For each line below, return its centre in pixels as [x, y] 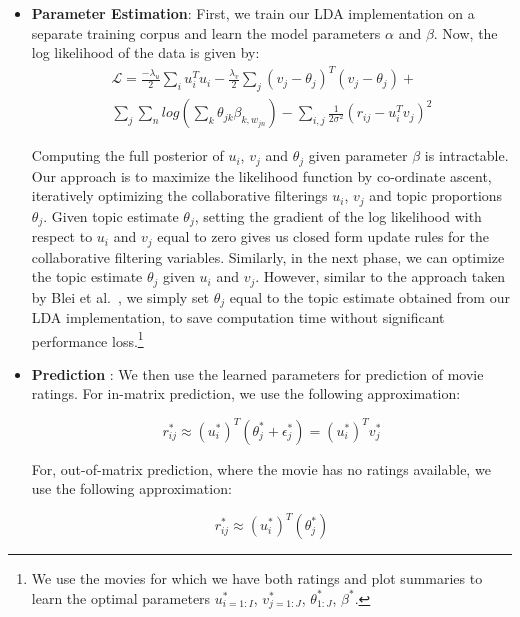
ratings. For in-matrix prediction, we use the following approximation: [246, 393]
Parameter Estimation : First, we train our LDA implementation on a [253, 13]
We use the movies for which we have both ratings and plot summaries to [257, 578]
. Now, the [465, 32]
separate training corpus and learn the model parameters [206, 32]
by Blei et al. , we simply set [120, 296]
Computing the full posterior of [127, 155]
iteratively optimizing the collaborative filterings [179, 195]
